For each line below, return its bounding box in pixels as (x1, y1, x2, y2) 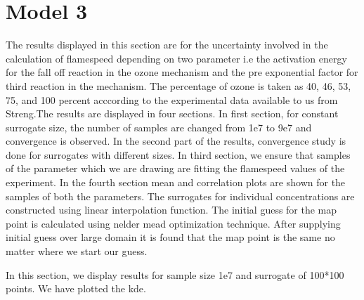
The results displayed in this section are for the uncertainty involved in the (6, 37, 328, 52)
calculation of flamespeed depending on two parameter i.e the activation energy (6, 51, 347, 65)
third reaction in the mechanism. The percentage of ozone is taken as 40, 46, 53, (6, 78, 351, 93)
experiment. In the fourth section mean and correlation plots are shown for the (6, 175, 346, 190)
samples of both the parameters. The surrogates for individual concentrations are (6, 188, 355, 203)
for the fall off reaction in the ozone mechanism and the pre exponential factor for (6, 65, 358, 79)
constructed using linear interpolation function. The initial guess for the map (6, 202, 337, 217)
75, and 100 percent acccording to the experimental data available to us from (6, 92, 338, 107)
